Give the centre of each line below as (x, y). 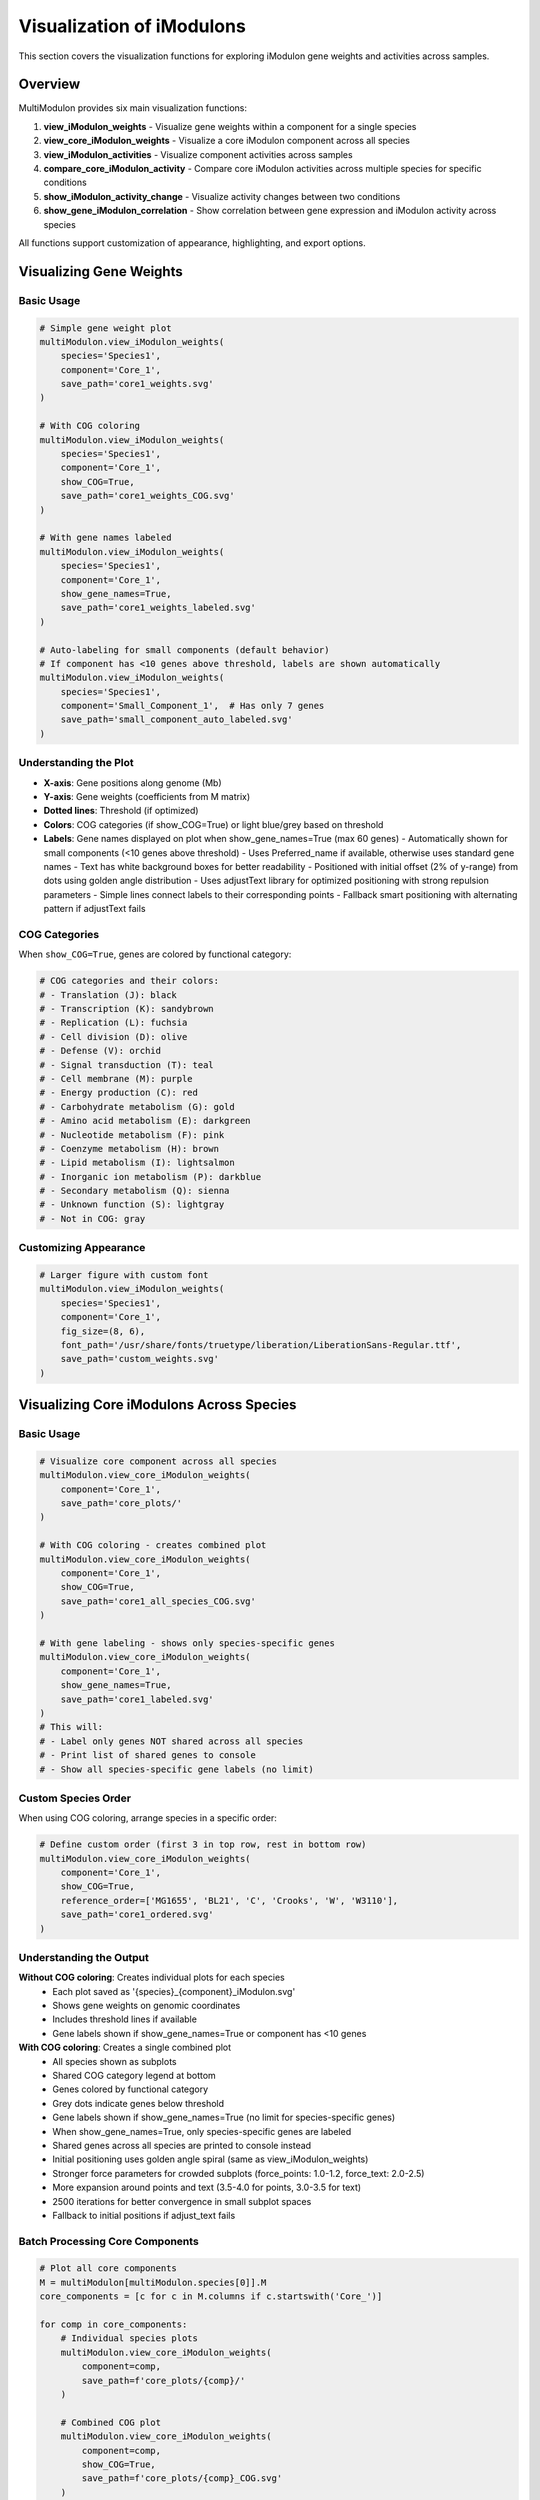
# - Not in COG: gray (92, 1218)
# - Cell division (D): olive (113, 1036)
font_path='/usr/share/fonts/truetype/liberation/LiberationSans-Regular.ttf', (261, 1344)
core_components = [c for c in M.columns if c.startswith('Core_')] (211, 2296)
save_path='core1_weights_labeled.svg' (158, 608)
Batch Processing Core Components (108, 2241)
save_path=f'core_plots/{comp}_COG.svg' (182, 2478)
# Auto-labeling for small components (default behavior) (184, 649)
